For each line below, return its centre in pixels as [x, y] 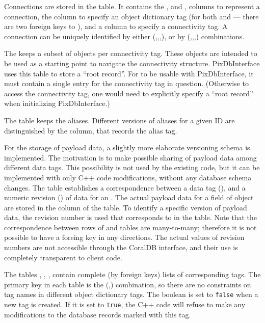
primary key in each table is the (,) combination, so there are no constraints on [128, 284]
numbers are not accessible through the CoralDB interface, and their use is [121, 247]
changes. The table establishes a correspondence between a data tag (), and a [125, 187]
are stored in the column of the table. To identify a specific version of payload [126, 207]
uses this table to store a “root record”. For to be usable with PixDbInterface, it [129, 73]
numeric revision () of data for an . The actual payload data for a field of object [129, 197]
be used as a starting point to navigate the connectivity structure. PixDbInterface [132, 63]
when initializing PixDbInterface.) [57, 103]
